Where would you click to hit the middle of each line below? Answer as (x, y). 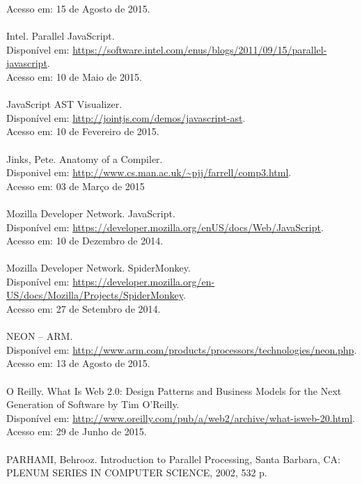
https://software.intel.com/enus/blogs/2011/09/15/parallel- (200, 49)
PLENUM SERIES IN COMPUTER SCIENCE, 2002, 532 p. (137, 473)
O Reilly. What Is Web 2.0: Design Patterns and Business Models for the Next (174, 390)
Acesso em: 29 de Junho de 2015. (77, 431)
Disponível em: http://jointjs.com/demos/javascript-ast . (126, 117)
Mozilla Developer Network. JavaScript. (91, 213)
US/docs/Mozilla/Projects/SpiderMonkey (95, 295)
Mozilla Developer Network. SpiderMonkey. (99, 268)
